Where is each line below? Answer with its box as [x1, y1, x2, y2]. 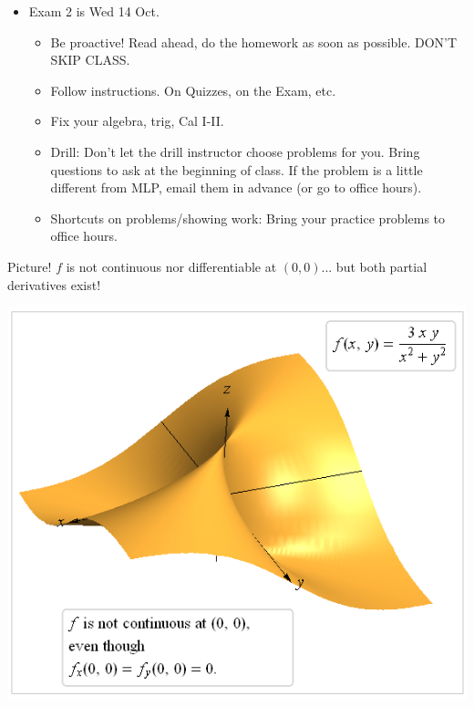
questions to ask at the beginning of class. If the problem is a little [50, 160, 423, 179]
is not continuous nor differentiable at [66, 256, 277, 276]
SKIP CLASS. [50, 50, 130, 69]
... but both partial [321, 256, 428, 276]
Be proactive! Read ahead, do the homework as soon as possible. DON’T [50, 32, 458, 51]
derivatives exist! [7, 275, 101, 294]
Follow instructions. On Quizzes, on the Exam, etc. [50, 80, 336, 99]
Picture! [7, 256, 52, 276]
